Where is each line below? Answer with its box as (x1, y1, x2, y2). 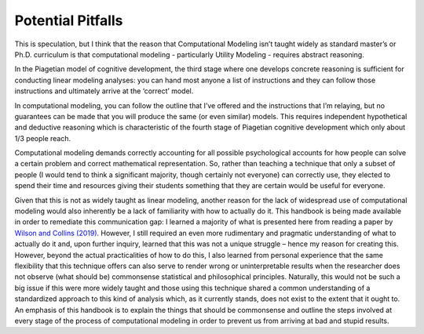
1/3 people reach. (14, 133, 71, 143)
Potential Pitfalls (14, 12, 123, 29)
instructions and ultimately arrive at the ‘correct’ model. (14, 86, 194, 96)
